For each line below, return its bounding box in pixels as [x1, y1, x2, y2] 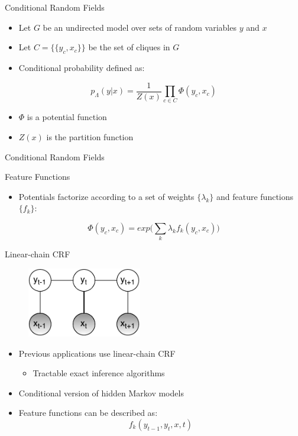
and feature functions [216, 190, 294, 202]
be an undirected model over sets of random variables [43, 21, 237, 33]
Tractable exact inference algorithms [33, 367, 165, 379]
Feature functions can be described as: [18, 406, 158, 419]
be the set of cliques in [88, 41, 170, 53]
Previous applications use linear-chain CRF [18, 347, 176, 359]
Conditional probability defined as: [18, 61, 145, 73]
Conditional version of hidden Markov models [18, 386, 184, 399]
